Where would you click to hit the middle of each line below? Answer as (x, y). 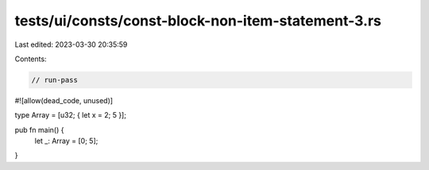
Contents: (31, 59)
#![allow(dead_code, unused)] (64, 100)
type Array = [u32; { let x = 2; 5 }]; (71, 115)
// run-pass (55, 80)
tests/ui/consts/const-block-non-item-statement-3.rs (198, 21)
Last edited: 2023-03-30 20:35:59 (71, 44)
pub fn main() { (39, 129)
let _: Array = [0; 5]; (66, 141)
